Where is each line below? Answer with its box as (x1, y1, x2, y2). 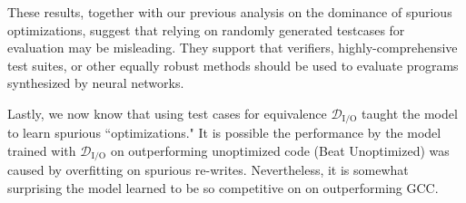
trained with (7, 141, 76, 160)
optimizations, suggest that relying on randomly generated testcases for (7, 20, 405, 39)
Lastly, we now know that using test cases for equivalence (7, 103, 327, 122)
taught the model (362, 103, 458, 122)
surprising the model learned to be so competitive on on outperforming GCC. (7, 179, 439, 198)
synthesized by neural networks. (7, 73, 184, 92)
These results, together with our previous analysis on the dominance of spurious (7, 3, 452, 21)
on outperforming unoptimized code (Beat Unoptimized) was (110, 141, 450, 160)
